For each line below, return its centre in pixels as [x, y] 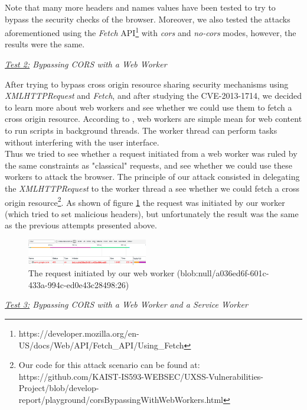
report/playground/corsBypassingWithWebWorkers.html [121, 399]
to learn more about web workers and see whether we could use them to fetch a [148, 107]
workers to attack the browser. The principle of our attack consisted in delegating [152, 177]
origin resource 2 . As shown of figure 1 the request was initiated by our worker [145, 201]
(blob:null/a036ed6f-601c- [223, 273]
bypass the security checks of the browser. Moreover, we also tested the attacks [148, 19]
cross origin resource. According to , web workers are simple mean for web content [153, 119]
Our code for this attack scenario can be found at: [109, 365]
